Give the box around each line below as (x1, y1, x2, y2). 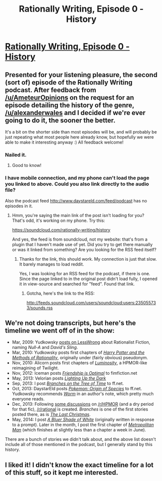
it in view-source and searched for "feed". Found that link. (19, 281, 135, 287)
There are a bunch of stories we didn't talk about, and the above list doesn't (5, 436, 156, 442)
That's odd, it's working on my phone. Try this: (12, 217, 105, 223)
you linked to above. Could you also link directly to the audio (5, 181, 149, 187)
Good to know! (12, 163, 42, 168)
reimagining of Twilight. (12, 365, 59, 371)
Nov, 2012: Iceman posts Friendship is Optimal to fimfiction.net (12, 370, 137, 376)
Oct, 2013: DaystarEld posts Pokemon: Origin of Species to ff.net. (12, 386, 142, 392)
